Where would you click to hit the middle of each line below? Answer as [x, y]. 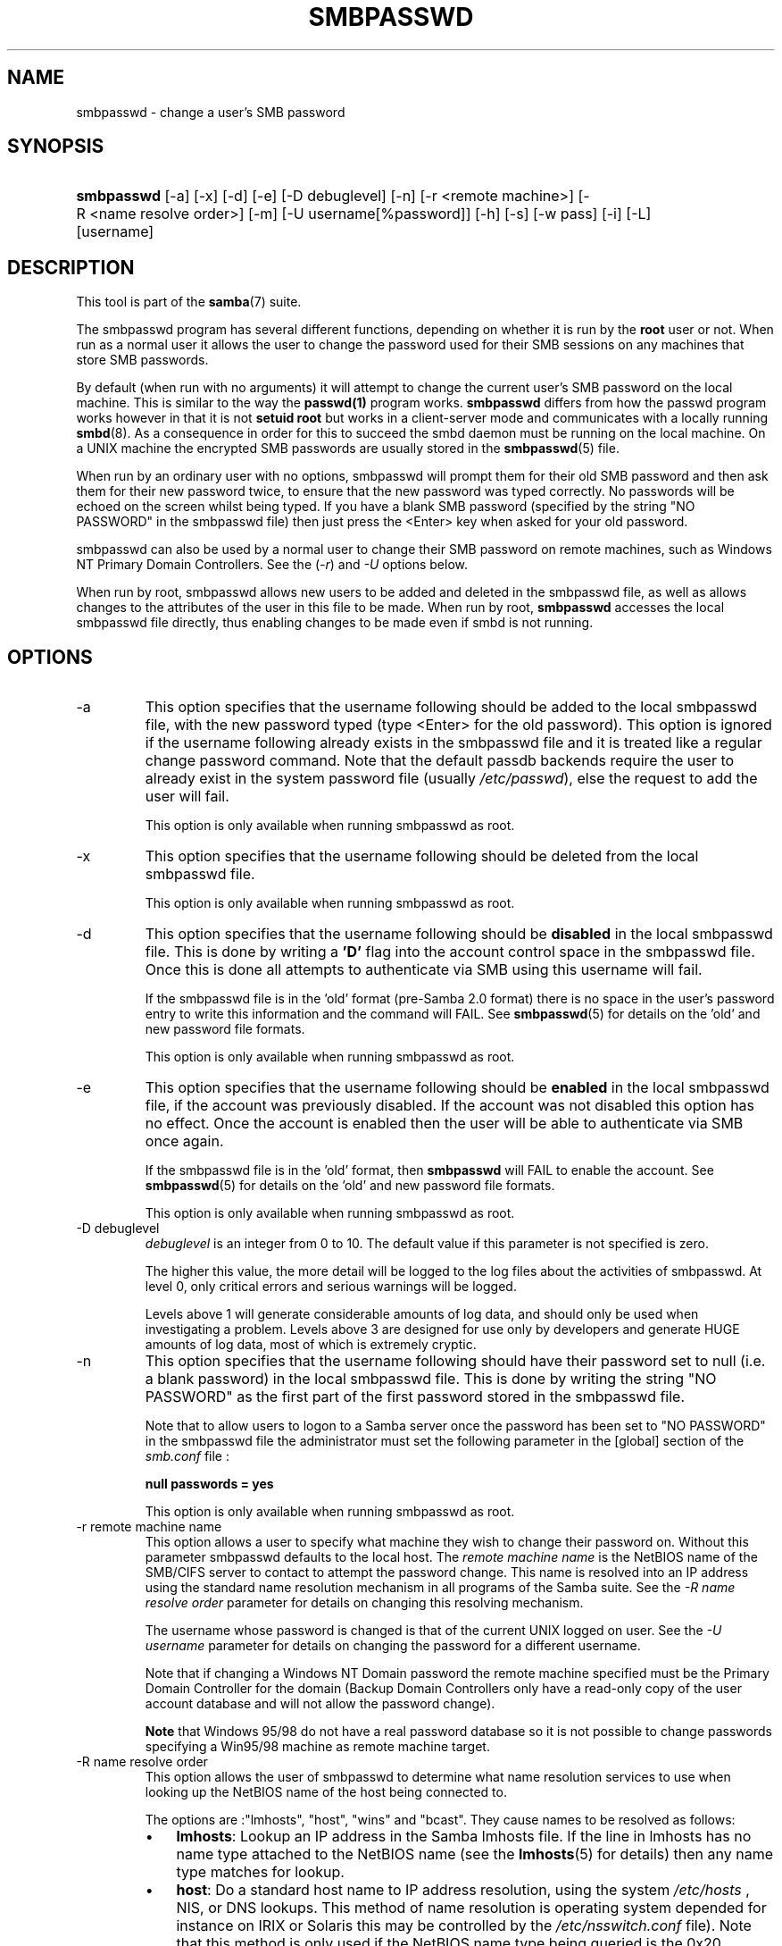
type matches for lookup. [260, 1872]
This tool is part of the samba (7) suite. [189, 302]
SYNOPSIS [56, 147]
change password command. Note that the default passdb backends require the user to [440, 761]
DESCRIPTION [71, 267]
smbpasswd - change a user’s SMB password [211, 112]
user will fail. [187, 797]
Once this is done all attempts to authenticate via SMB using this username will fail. [424, 970]
